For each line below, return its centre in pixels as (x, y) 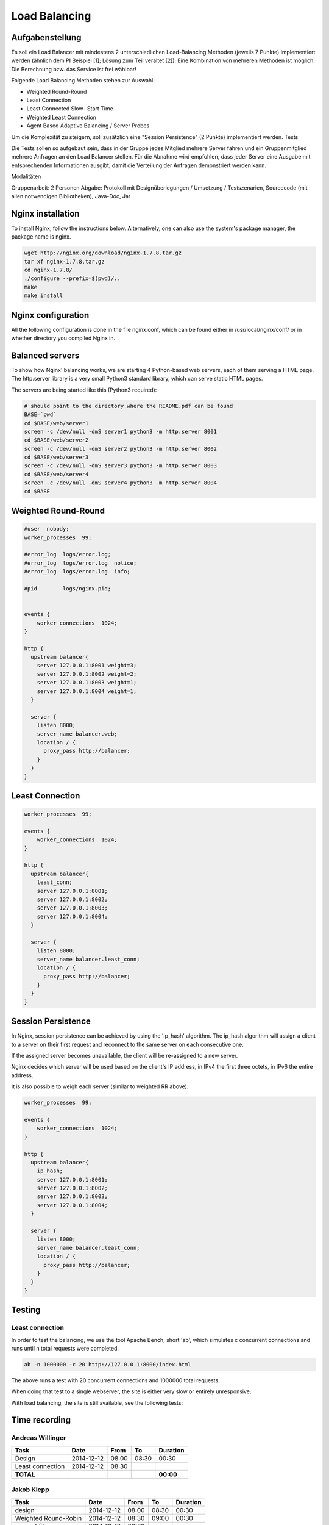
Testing (26, 1310)
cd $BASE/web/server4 (56, 474)
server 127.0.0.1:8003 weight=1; (87, 683)
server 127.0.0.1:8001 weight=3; (87, 666)
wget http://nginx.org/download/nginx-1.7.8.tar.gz (103, 253)
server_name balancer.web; (77, 734)
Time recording (41, 1420)
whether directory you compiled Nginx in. (63, 338)
